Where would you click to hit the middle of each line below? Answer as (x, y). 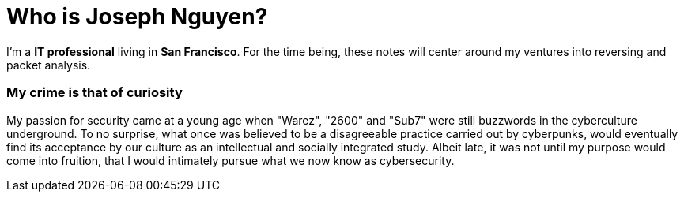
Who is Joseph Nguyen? (137, 17)
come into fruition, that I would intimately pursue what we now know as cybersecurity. (231, 160)
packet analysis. (49, 65)
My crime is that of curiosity (94, 93)
